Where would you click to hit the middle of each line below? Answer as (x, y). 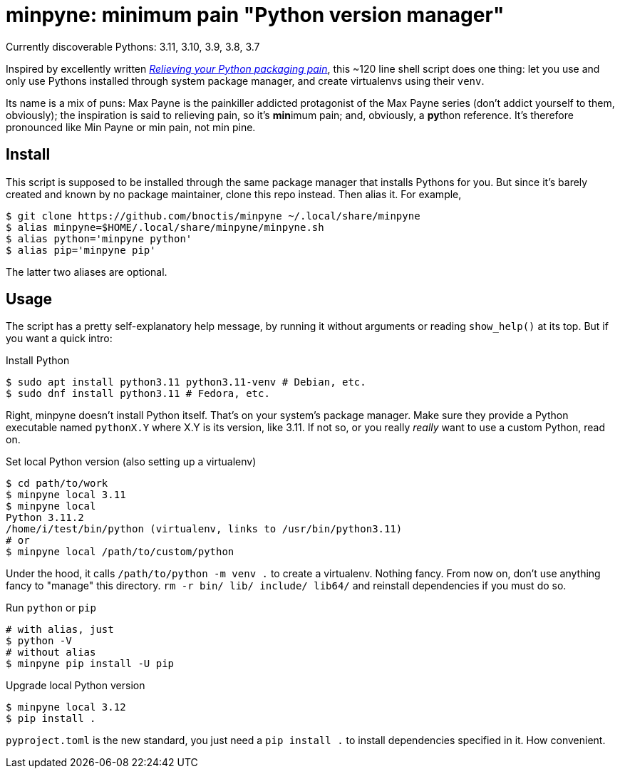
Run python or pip (51, 608)
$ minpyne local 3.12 (66, 707)
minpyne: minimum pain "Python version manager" (255, 15)
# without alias (51, 652)
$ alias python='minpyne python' (99, 238)
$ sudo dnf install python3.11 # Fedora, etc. (138, 394)
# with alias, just (60, 630)
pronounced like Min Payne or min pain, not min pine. (131, 127)
